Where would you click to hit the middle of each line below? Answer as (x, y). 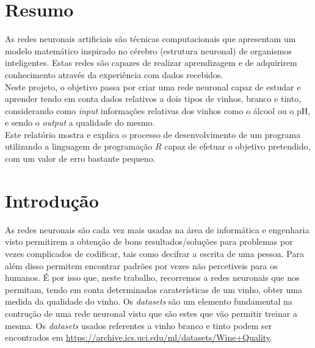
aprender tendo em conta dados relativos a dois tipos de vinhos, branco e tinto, (153, 99)
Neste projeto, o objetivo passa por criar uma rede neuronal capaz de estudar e (153, 86)
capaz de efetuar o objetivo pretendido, (237, 146)
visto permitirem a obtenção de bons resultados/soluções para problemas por (149, 241)
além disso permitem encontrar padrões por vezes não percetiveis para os (141, 265)
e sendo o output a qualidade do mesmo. (80, 122)
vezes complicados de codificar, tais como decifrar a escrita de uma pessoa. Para (154, 253)
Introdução (52, 200)
